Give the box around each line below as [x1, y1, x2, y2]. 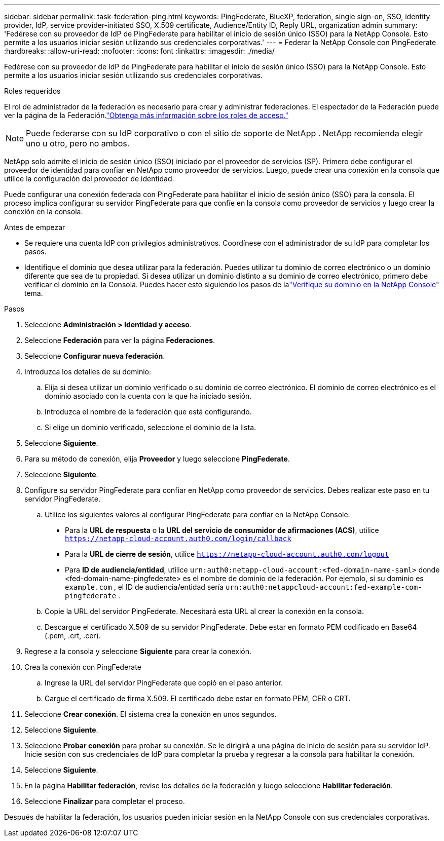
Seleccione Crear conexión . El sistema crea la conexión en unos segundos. [24, 710, 277, 718]
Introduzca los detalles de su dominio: [24, 367, 151, 376]
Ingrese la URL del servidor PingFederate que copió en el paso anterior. [45, 678, 283, 687]
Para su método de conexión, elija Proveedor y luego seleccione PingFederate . [24, 454, 290, 463]
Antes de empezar [4, 223, 65, 232]
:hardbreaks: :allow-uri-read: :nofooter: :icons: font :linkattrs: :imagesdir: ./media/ [4, 47, 275, 55]
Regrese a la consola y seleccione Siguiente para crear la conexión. [24, 647, 252, 656]
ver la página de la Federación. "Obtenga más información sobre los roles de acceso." [4, 111, 289, 120]
